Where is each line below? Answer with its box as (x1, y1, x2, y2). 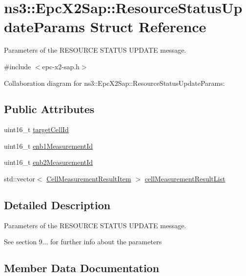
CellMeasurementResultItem (46, 174, 131, 184)
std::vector (4, 174, 35, 184)
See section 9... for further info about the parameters (4, 237, 162, 247)
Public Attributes (4, 101, 95, 117)
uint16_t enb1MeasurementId (4, 140, 93, 151)
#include (4, 61, 31, 71)
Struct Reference (90, 17, 206, 37)
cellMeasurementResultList (144, 174, 225, 184)
